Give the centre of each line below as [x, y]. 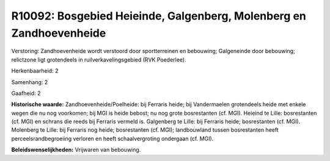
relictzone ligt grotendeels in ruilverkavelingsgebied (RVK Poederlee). [99, 59]
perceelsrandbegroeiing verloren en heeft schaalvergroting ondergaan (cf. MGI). [112, 138]
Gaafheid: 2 [26, 93]
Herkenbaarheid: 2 [35, 71]
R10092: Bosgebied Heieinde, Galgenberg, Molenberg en [159, 16]
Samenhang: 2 [30, 82]
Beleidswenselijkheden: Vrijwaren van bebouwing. [76, 150]
